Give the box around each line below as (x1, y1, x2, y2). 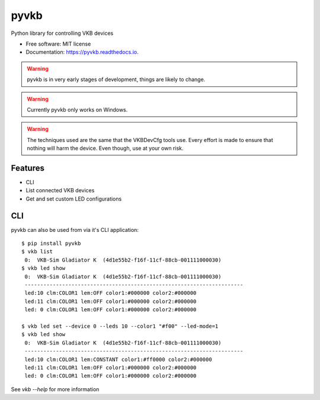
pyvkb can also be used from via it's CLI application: (11, 226, 139, 233)
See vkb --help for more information (11, 385, 100, 393)
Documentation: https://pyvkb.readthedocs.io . (25, 49, 139, 56)
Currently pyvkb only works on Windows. (27, 106, 128, 113)
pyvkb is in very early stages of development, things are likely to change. (27, 76, 206, 83)
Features (11, 163, 44, 173)
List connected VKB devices (25, 187, 95, 194)
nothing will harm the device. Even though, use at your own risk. (27, 145, 184, 152)
